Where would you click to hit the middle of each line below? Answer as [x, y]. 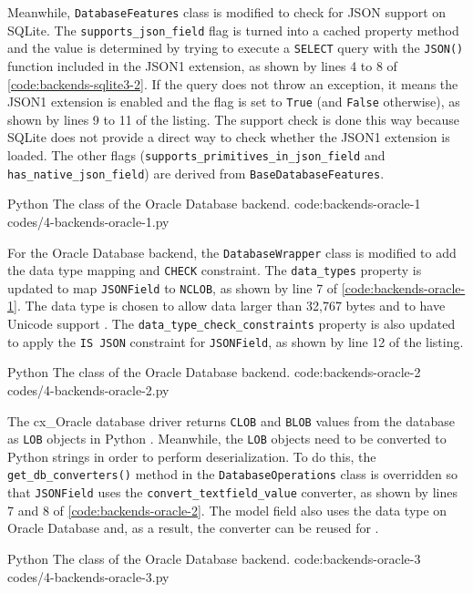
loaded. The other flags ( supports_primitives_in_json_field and [196, 155]
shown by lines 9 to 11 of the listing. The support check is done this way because [233, 119]
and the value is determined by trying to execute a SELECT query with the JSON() [236, 48]
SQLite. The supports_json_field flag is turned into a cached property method [233, 30]
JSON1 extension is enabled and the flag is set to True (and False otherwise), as [234, 102]
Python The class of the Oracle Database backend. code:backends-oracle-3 [214, 558]
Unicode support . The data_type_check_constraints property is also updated [231, 324]
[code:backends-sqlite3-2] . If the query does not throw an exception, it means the [233, 83]
